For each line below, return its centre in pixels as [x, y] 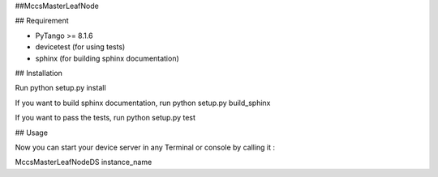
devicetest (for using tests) [80, 47]
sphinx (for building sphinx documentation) [107, 58]
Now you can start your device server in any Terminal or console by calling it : [145, 147]
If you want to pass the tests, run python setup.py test [105, 118]
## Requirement [42, 21]
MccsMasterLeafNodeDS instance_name [84, 162]
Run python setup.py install [60, 88]
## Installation [39, 73]
